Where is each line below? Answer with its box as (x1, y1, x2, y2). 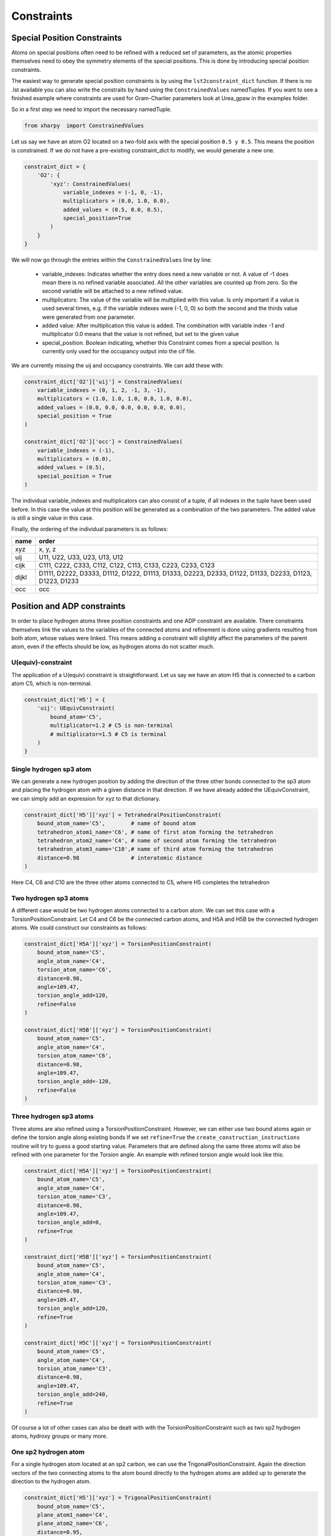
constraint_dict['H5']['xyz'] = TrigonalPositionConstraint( (24, 1494, 212, 1502)
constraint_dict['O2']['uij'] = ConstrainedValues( (24, 378, 183, 385)
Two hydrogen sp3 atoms (11, 894, 89, 903)
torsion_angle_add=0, (37, 1219, 102, 1226)
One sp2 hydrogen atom (11, 1448, 85, 1456)
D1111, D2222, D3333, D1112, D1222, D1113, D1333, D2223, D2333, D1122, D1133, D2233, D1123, (39, 569, 312, 578)
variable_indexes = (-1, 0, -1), (63, 189, 164, 196)
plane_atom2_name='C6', (37, 1520, 108, 1527)
